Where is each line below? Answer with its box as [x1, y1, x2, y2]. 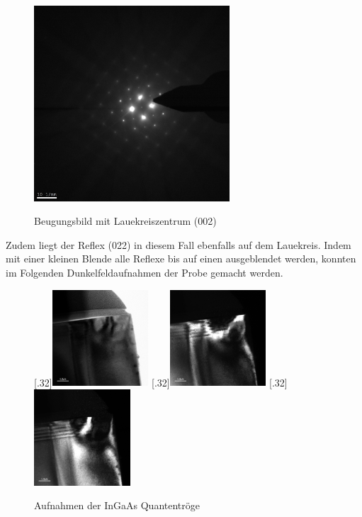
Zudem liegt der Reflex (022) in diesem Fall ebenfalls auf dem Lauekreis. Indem [6, 237, 351, 252]
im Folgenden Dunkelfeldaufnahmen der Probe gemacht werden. [6, 265, 283, 279]
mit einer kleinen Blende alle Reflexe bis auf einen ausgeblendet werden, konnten [6, 251, 356, 266]
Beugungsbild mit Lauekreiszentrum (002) [34, 213, 217, 228]
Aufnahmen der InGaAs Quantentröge [34, 498, 200, 513]
